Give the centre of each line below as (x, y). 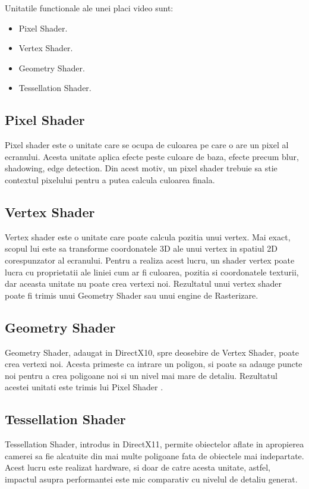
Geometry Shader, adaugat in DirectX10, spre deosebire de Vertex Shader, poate (152, 352)
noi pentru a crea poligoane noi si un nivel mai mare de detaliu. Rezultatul (141, 375)
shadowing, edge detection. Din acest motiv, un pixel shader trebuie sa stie (141, 168)
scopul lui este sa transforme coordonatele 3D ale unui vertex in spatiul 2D (141, 248)
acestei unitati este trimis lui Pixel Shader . (84, 387)
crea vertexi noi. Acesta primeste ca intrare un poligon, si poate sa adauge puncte (154, 364)
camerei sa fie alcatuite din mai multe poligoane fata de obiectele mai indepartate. (154, 455)
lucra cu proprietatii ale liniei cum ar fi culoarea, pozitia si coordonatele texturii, (152, 272)
